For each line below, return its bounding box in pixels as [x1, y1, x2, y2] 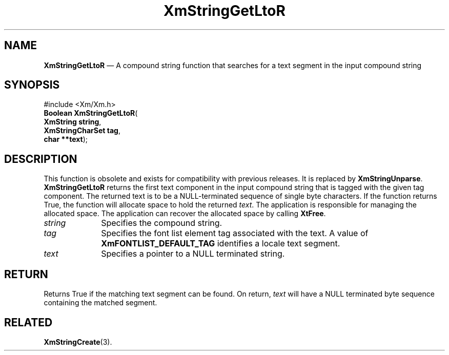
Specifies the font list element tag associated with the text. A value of [101, 228, 369, 239]
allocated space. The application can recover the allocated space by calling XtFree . [44, 209, 326, 218]
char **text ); [44, 135, 88, 144]
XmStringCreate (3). [44, 337, 112, 346]
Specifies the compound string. [101, 218, 222, 228]
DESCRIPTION [4, 152, 77, 165]
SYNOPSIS [4, 78, 60, 92]
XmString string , [44, 117, 101, 127]
